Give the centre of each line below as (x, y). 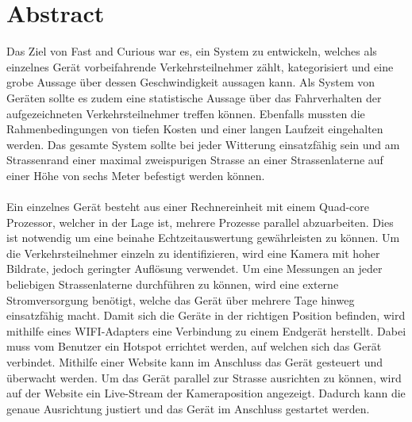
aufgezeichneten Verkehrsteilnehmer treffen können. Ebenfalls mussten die (186, 113)
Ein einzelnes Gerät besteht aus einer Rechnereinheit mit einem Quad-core (188, 207)
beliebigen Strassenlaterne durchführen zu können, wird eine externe (173, 284)
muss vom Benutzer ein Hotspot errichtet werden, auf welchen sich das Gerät (194, 346)
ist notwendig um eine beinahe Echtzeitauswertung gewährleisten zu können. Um (203, 238)
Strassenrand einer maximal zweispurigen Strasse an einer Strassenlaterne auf (195, 160)
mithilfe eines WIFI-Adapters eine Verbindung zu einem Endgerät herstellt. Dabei (206, 330)
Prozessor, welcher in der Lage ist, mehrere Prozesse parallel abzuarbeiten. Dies (200, 222)
